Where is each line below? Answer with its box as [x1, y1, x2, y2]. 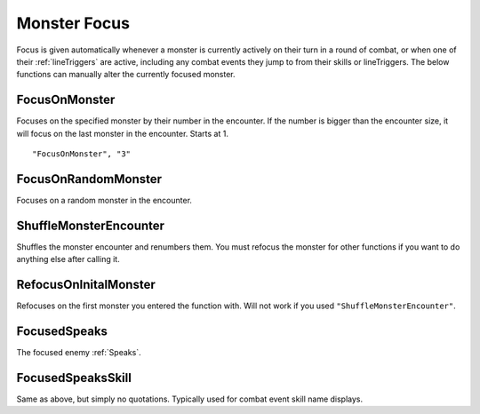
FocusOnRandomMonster [16, 171, 163, 187]
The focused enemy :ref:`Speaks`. [16, 347, 141, 358]
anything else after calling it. [16, 254, 120, 265]
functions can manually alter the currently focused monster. [16, 69, 236, 80]
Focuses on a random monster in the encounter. [16, 195, 193, 205]
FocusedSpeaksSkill [16, 370, 132, 386]
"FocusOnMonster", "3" [32, 149, 132, 159]
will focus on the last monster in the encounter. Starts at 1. [16, 128, 228, 139]
